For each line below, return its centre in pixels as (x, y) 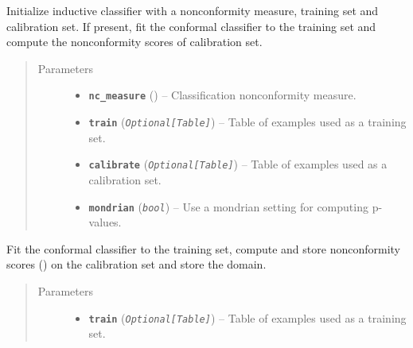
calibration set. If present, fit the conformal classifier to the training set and (191, 26)
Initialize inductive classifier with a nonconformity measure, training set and (193, 10)
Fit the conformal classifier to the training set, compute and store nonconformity (203, 248)
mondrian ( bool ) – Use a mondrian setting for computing (228, 206)
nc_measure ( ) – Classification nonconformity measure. (222, 95)
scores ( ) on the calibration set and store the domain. (136, 264)
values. (105, 222)
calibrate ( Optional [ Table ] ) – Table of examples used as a (238, 164)
